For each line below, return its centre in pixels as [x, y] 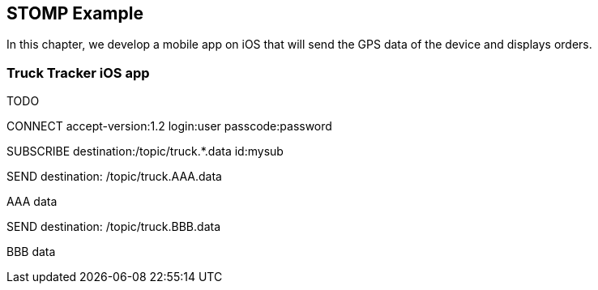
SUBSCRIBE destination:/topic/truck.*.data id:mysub [145, 151]
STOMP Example [75, 13]
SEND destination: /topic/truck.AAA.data [114, 177]
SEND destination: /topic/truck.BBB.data [114, 227]
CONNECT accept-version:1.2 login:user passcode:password [169, 126]
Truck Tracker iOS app [78, 72]
